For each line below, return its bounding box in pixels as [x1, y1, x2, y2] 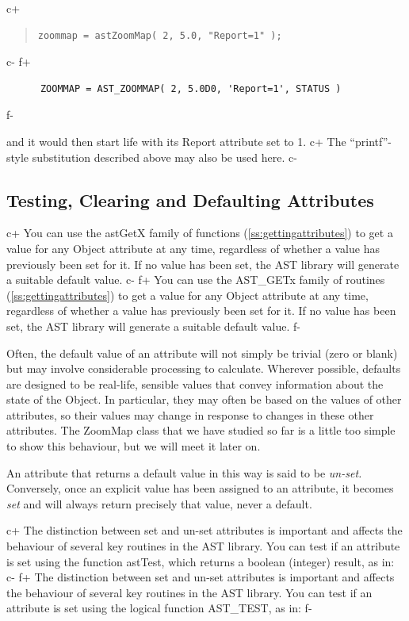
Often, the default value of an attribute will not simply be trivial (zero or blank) [6, 344, 398, 361]
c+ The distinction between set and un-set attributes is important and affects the [6, 522, 403, 539]
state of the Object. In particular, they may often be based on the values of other [6, 391, 402, 408]
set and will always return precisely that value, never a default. [6, 495, 312, 512]
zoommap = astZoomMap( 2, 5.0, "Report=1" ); [37, 29, 282, 41]
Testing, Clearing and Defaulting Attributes [6, 187, 374, 212]
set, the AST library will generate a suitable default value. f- [6, 317, 300, 334]
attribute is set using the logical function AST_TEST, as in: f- [6, 600, 312, 616]
